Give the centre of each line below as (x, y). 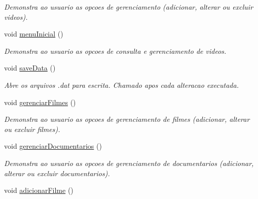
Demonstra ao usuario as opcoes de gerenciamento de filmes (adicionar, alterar (127, 119)
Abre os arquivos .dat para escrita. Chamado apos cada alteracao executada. (121, 85)
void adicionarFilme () (39, 190)
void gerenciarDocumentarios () (53, 146)
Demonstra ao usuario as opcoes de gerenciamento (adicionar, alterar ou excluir (129, 7)
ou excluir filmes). (32, 129)
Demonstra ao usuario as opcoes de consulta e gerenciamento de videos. (115, 51)
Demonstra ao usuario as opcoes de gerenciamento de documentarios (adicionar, (129, 163)
